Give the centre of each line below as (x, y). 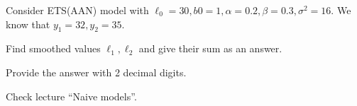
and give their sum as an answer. (210, 48)
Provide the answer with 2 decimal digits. (96, 72)
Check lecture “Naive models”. (71, 96)
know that (28, 24)
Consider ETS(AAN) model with (77, 10)
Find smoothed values (53, 48)
